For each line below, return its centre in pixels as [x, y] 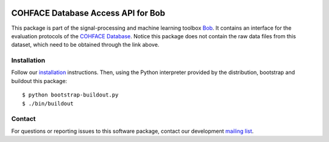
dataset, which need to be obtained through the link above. [85, 45]
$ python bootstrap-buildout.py [70, 95]
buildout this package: [39, 81]
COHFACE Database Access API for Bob [88, 13]
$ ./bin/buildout [48, 103]
